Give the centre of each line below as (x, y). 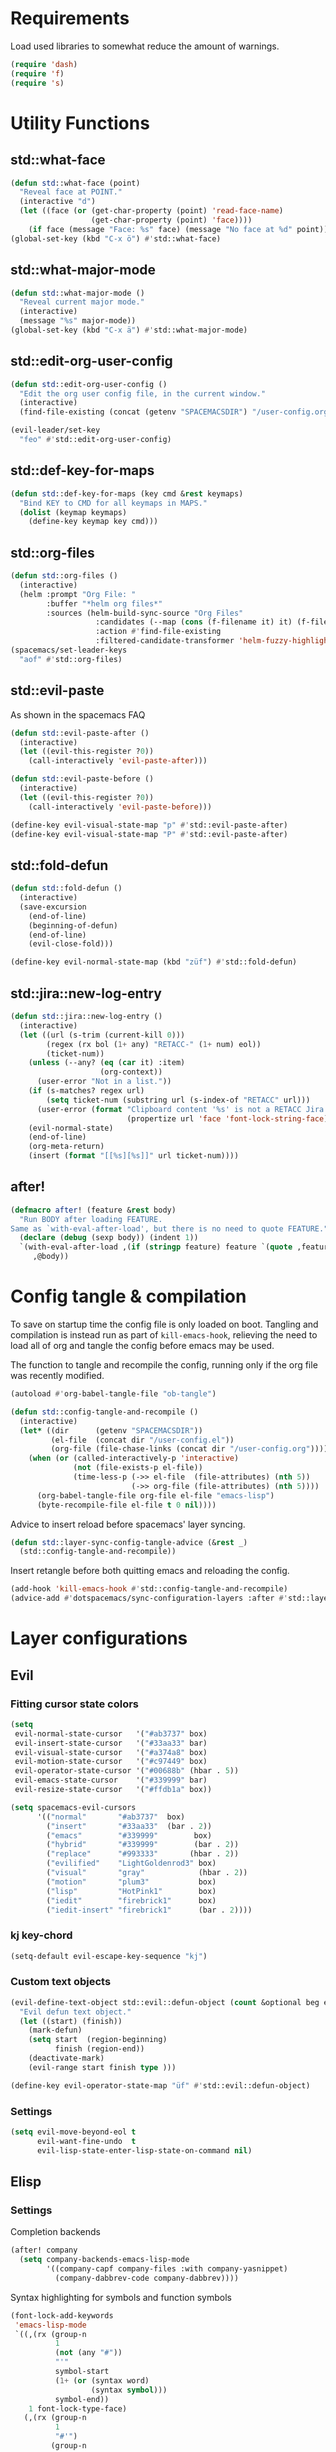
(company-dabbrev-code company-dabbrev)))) (147, 2278)
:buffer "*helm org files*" (104, 603)
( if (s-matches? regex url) (86, 1091)
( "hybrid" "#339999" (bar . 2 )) (143, 1845)
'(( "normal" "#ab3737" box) (111, 1817)
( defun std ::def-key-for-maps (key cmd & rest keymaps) (127, 493)
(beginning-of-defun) (73, 925)
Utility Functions (80, 123)
